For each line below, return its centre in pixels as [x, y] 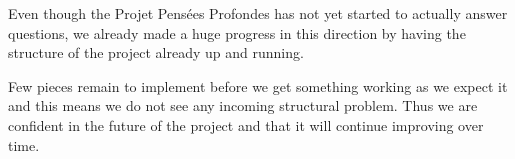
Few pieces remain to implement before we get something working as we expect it [258, 85]
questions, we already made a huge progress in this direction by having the [237, 32]
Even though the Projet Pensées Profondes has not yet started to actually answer [258, 13]
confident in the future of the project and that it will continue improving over [246, 124]
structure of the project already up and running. [156, 52]
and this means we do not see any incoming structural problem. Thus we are [243, 105]
